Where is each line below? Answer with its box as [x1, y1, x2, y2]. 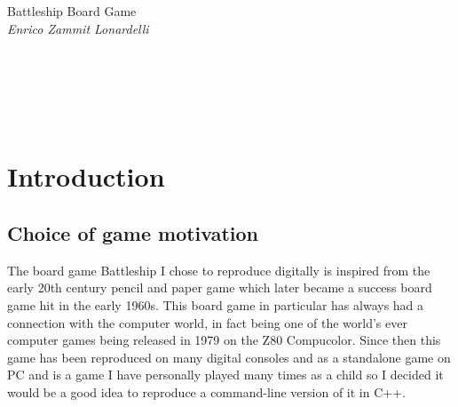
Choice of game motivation [7, 219, 259, 246]
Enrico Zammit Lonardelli [7, 19, 149, 37]
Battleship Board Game [7, 2, 137, 20]
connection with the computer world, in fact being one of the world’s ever [7, 313, 407, 331]
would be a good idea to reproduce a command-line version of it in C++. [7, 382, 406, 401]
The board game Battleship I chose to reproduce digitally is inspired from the [7, 260, 430, 279]
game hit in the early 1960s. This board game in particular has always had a [7, 295, 424, 314]
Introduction [7, 158, 165, 195]
